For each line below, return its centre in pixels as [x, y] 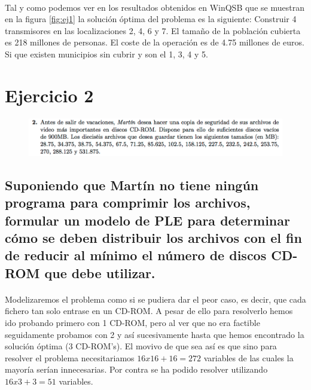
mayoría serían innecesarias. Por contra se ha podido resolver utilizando [136, 369]
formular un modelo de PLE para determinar [147, 220]
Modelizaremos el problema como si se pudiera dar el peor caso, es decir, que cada [155, 299]
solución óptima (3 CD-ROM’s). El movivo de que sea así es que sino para [141, 346]
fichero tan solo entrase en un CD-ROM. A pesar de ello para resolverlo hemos [149, 311]
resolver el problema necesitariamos [70, 357]
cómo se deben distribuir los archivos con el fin [153, 238]
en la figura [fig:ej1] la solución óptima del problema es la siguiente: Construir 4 [151, 19]
